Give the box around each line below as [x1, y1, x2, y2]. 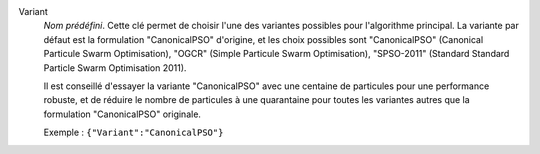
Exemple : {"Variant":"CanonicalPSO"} [43, 126, 224, 139]
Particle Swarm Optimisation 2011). [43, 61, 187, 74]
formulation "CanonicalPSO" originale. [43, 108, 202, 120]
